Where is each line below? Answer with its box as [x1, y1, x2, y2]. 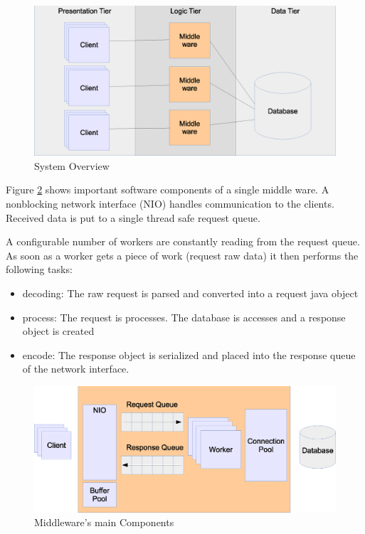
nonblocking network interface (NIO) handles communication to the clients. [6, 196, 334, 210]
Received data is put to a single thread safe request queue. [6, 210, 260, 225]
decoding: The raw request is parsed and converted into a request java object [22, 285, 359, 300]
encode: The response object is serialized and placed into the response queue [22, 347, 356, 362]
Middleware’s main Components [34, 515, 174, 530]
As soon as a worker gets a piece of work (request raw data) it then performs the [6, 247, 359, 262]
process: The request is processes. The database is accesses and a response [22, 309, 346, 324]
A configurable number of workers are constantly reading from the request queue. [6, 234, 360, 249]
